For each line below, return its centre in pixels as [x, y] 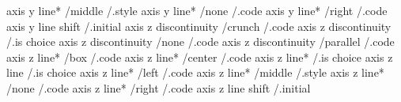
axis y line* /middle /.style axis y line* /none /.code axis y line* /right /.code [197, 10]
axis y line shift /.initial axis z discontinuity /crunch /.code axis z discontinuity [199, 26]
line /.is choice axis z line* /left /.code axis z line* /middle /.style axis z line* [195, 72]
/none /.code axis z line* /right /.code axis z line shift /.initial [159, 87]
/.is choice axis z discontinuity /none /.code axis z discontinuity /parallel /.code [200, 42]
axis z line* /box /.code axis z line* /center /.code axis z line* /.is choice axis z [200, 57]
